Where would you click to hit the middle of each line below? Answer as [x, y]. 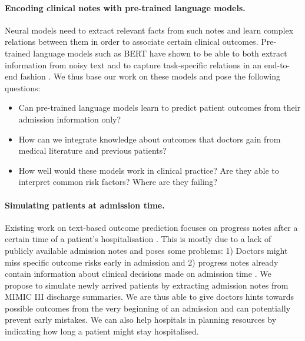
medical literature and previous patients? [92, 150]
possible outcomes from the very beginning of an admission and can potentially [148, 308]
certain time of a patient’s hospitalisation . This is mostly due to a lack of [138, 239]
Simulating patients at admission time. [85, 205]
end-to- [277, 64]
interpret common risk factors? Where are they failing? [118, 182]
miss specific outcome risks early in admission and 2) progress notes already [142, 262]
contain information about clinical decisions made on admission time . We [138, 274]
